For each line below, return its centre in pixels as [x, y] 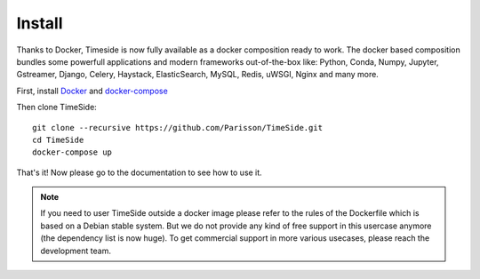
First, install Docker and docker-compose [92, 91]
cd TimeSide [58, 139]
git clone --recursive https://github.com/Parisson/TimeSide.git [178, 128]
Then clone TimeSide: [56, 108]
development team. [76, 251]
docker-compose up [72, 152]
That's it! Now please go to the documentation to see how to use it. [139, 172]
